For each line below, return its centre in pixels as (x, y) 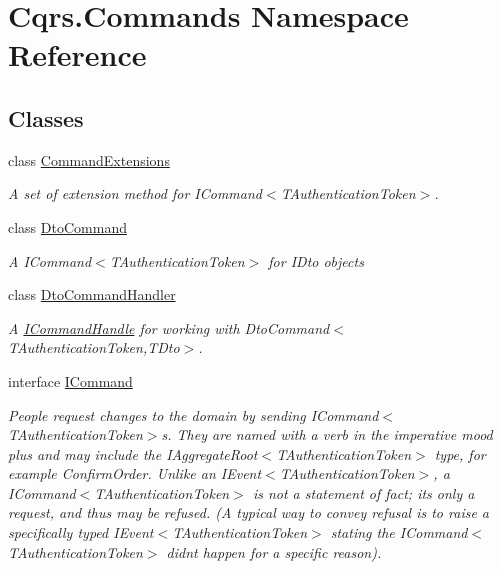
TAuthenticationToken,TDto (94, 347)
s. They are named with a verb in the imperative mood (327, 434)
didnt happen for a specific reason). (274, 551)
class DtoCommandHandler (92, 294)
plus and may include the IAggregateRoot (133, 453)
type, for (460, 453)
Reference (77, 54)
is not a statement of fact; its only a (363, 492)
